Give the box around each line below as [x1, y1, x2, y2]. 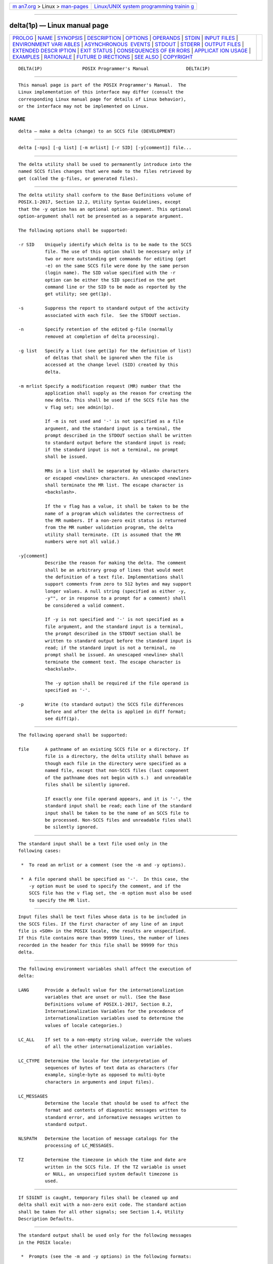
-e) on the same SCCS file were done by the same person [44, 263, 189, 268]
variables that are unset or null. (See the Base [44, 994, 170, 1000]
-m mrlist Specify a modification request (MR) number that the [18, 383, 181, 389]
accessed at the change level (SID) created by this [44, 362, 178, 368]
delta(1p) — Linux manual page [9, 21, 109, 30]
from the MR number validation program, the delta [44, 525, 173, 530]
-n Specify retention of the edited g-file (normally [18, 327, 173, 332]
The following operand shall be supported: [18, 732, 128, 738]
